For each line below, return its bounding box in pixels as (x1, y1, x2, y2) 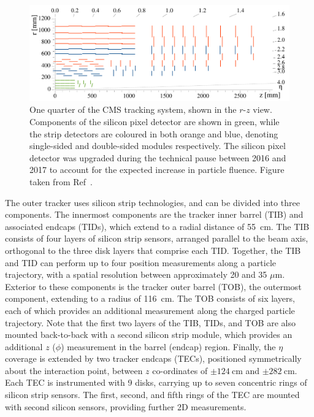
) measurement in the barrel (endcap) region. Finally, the (61, 340, 276, 353)
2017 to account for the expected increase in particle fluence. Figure (29, 163, 285, 176)
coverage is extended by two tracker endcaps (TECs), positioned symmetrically (5, 352, 302, 365)
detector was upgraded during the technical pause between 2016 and (29, 151, 286, 164)
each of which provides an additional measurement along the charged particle (5, 304, 295, 316)
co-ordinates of (152, 364, 208, 377)
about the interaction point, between (5, 364, 143, 377)
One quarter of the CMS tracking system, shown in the (29, 103, 237, 116)
